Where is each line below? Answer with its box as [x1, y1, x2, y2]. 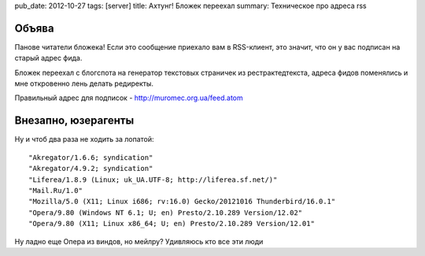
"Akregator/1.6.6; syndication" [28, 153, 153, 161]
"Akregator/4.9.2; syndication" [28, 164, 153, 173]
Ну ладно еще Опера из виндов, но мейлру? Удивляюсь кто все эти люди [14, 236, 264, 246]
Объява [14, 21, 54, 35]
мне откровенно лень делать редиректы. [14, 79, 153, 88]
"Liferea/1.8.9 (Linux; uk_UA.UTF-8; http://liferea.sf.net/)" [28, 175, 278, 184]
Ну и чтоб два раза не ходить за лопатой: [14, 135, 154, 144]
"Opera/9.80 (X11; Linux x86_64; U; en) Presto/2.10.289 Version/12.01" [28, 219, 315, 228]
